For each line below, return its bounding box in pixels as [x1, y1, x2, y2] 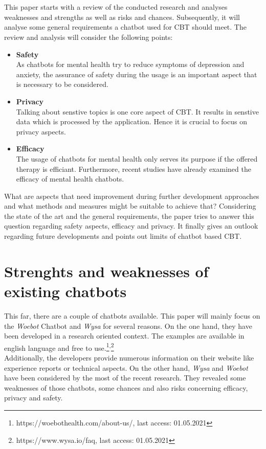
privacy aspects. [16, 126, 66, 137]
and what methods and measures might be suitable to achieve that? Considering [4, 200, 256, 211]
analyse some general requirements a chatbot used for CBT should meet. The [4, 21, 247, 32]
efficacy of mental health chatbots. [16, 173, 124, 184]
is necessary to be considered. [16, 79, 108, 89]
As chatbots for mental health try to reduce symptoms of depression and [16, 59, 245, 70]
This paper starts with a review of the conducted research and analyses [4, 2, 228, 12]
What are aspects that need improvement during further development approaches [4, 190, 259, 201]
